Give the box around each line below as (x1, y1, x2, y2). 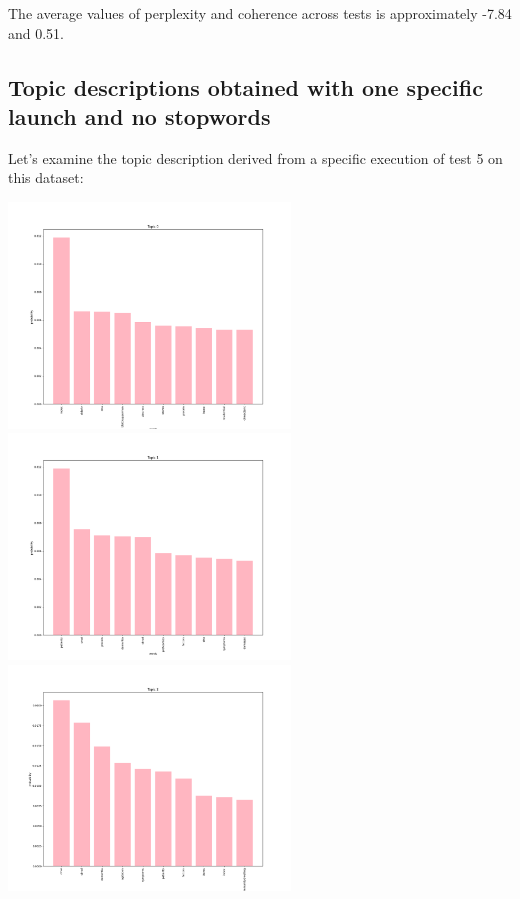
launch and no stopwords (8, 100, 271, 131)
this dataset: (8, 167, 84, 188)
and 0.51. (8, 22, 65, 43)
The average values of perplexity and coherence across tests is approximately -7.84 (8, 3, 512, 23)
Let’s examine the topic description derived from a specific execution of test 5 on (8, 147, 503, 168)
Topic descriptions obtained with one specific (8, 71, 483, 102)
